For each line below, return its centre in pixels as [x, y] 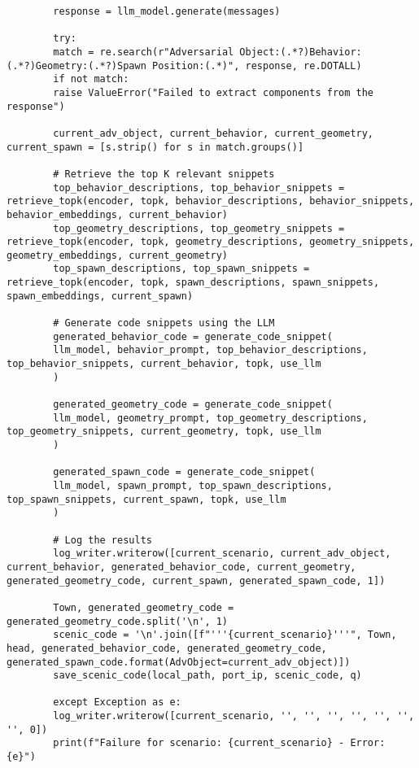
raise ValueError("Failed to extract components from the [214, 92]
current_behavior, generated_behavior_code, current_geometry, [181, 567]
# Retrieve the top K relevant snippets [164, 174]
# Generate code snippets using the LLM [164, 323]
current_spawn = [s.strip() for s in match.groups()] [155, 147]
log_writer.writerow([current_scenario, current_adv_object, [222, 554]
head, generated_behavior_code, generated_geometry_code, [167, 648]
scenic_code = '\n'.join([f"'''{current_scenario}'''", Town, [225, 635]
